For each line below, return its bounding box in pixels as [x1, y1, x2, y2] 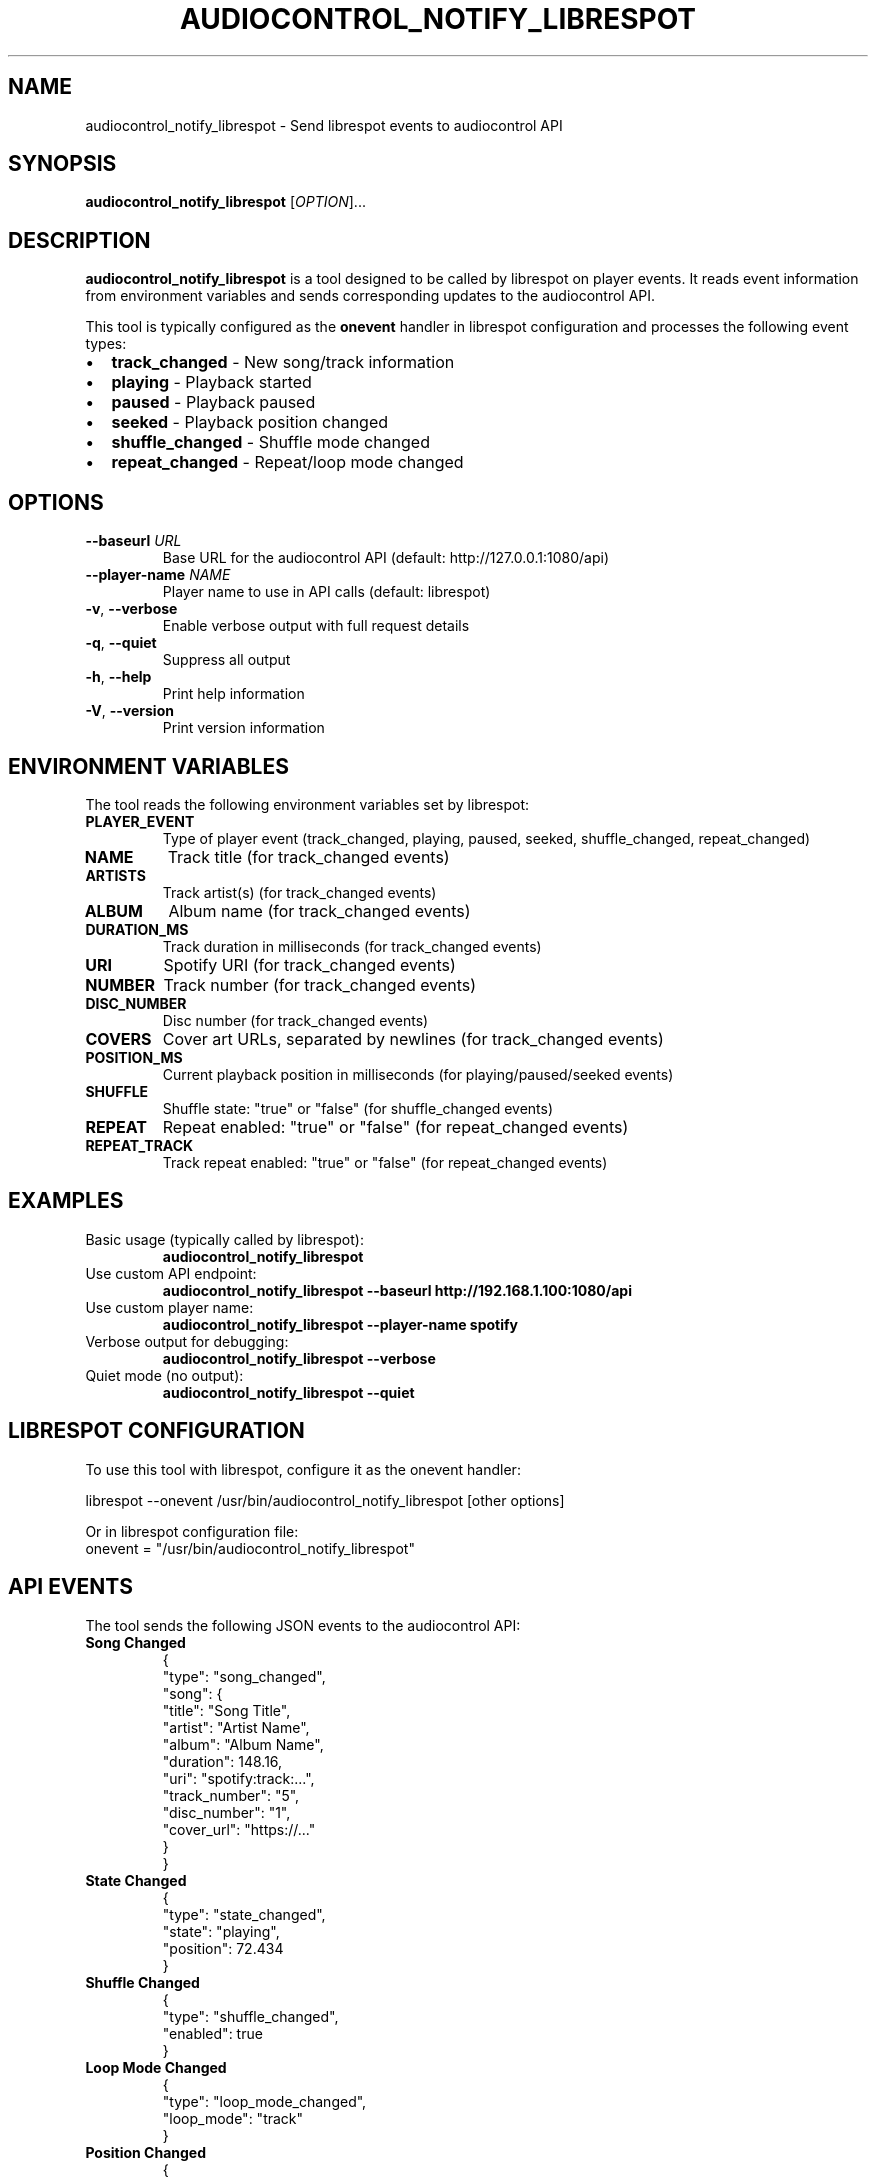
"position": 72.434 [162, 1939, 284, 1957]
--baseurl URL [85, 532, 182, 550]
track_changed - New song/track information [111, 352, 455, 373]
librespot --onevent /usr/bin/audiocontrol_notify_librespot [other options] [85, 1491, 565, 1509]
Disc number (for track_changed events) [162, 1011, 429, 1029]
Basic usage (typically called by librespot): [85, 1230, 364, 1248]
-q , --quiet [85, 634, 157, 652]
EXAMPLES [8, 1188, 124, 1214]
